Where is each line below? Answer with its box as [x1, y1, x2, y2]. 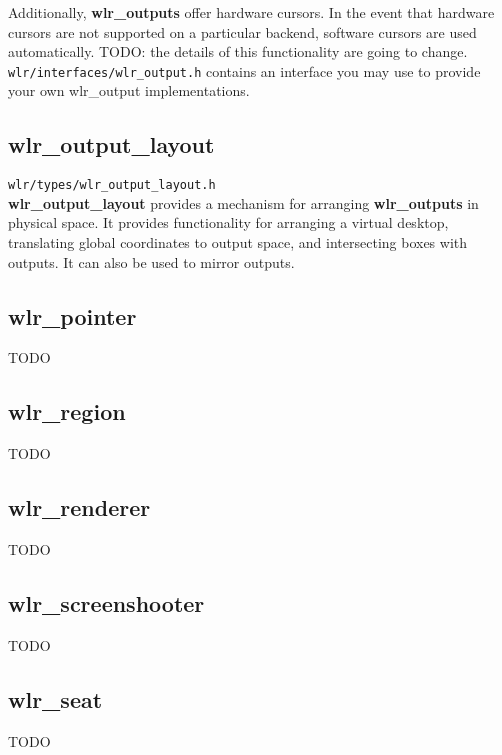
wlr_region [8, 396, 126, 427]
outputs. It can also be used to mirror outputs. [8, 251, 295, 272]
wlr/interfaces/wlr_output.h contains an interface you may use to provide [8, 60, 481, 81]
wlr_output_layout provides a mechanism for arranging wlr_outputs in [8, 192, 479, 213]
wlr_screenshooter [8, 588, 205, 619]
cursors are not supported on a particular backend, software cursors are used [8, 21, 477, 42]
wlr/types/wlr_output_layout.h [8, 178, 216, 193]
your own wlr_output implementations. [8, 80, 250, 101]
